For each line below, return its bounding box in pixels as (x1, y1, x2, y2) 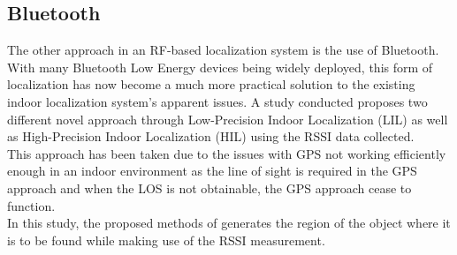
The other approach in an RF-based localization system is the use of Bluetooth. (7, 41, 439, 59)
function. (7, 196, 56, 214)
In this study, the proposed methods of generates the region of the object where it (7, 214, 451, 232)
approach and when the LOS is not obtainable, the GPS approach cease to (7, 178, 412, 197)
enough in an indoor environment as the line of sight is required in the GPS (7, 161, 417, 180)
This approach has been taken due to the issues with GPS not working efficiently (7, 144, 446, 162)
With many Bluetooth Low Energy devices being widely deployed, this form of (7, 57, 433, 76)
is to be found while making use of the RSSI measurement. (7, 230, 325, 249)
